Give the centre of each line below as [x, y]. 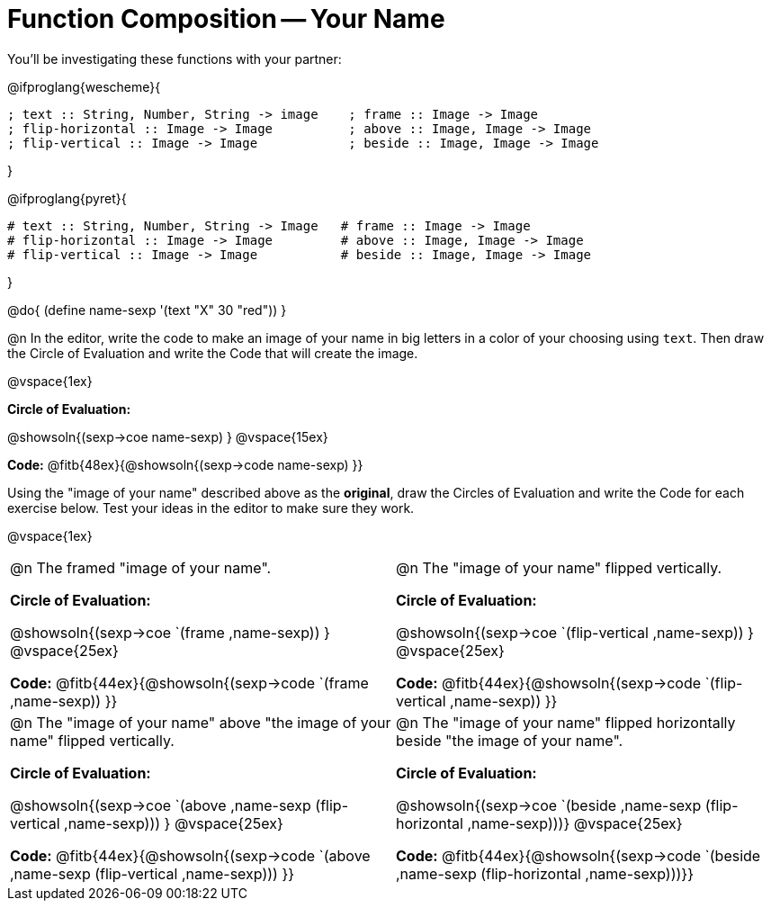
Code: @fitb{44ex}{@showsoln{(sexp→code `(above [190, 855]
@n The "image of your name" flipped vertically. [559, 567]
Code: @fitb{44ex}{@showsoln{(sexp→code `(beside [578, 855]
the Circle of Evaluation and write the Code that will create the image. [213, 353]
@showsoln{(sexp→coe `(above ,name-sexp [161, 805]
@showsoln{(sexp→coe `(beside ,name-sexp [549, 805]
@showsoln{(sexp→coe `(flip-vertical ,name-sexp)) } [575, 632]
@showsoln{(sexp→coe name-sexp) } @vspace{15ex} [168, 436]
